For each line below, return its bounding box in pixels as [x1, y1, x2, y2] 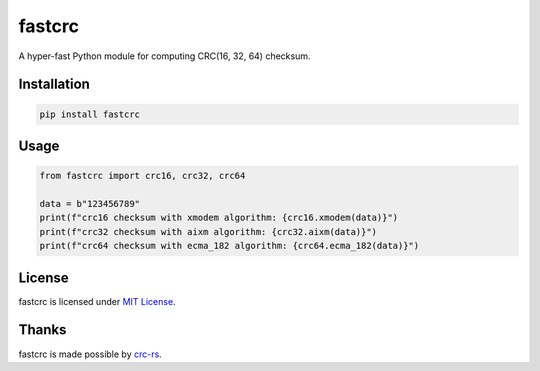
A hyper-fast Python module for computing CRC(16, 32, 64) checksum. [18, 50, 311, 62]
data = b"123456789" [39, 198, 140, 209]
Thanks [18, 321, 67, 339]
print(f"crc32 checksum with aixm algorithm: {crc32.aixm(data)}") [39, 226, 378, 237]
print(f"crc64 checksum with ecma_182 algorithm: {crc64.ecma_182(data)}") [39, 240, 420, 252]
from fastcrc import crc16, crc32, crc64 [39, 170, 246, 182]
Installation [18, 76, 90, 93]
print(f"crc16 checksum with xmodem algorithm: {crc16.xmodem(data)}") [39, 212, 399, 224]
